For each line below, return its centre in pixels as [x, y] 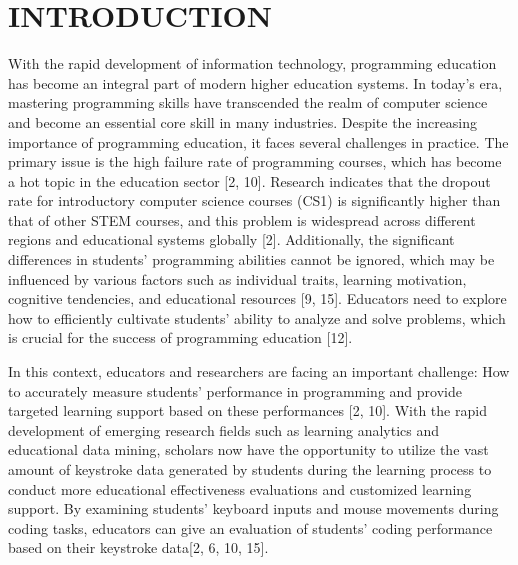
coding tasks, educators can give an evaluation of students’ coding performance [250, 527]
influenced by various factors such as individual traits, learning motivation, [237, 278]
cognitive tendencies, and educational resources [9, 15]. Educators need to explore [257, 298]
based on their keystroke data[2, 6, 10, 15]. [138, 547]
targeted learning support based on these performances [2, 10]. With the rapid [247, 410]
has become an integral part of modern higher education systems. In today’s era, [255, 82]
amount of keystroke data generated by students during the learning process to [250, 469]
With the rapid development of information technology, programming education [252, 63]
